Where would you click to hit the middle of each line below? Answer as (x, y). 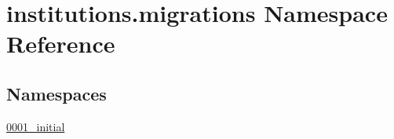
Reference (61, 44)
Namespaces (57, 93)
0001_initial (36, 126)
